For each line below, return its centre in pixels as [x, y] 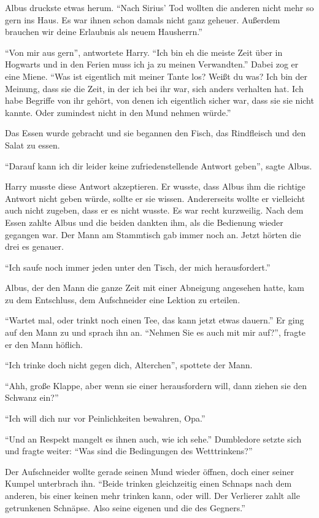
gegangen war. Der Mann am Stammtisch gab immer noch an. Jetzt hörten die [153, 234]
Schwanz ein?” [32, 397]
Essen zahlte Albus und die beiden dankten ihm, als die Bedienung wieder [144, 222]
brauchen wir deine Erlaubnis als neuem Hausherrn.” [104, 32]
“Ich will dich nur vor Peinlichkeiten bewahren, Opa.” [105, 418]
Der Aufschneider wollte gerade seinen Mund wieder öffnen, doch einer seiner [150, 471]
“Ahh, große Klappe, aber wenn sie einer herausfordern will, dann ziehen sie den [156, 385]
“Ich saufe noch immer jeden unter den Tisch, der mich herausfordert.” [138, 267]
